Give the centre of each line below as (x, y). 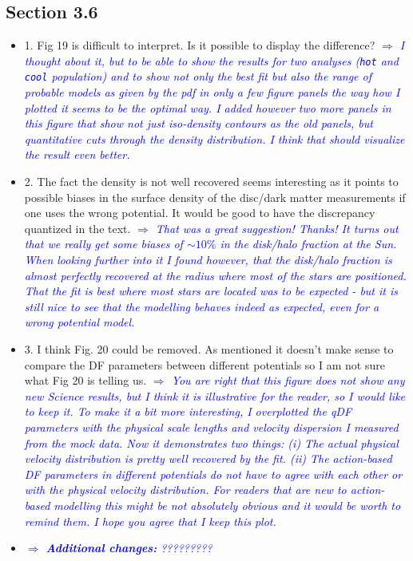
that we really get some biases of (103, 244)
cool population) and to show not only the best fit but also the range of (198, 76)
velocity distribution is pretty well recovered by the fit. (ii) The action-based (208, 458)
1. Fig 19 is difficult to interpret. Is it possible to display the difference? (200, 45)
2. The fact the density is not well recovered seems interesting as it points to (211, 182)
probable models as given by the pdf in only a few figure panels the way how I (212, 92)
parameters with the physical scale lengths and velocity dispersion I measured (211, 427)
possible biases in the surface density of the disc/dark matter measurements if (215, 197)
